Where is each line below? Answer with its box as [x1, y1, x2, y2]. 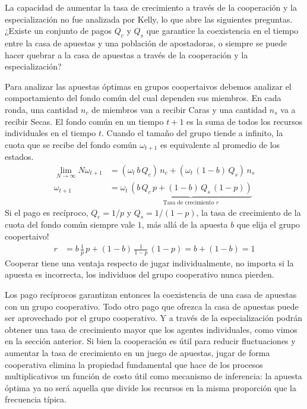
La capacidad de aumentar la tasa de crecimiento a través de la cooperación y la [5, 1, 297, 13]
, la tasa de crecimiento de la [196, 206, 301, 218]
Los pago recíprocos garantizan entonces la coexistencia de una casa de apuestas [5, 288, 297, 301]
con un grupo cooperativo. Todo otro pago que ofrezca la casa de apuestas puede [5, 300, 299, 312]
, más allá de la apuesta [141, 218, 228, 231]
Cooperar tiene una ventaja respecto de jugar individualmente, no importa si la [5, 256, 294, 269]
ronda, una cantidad [5, 103, 78, 115]
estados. [5, 150, 34, 163]
